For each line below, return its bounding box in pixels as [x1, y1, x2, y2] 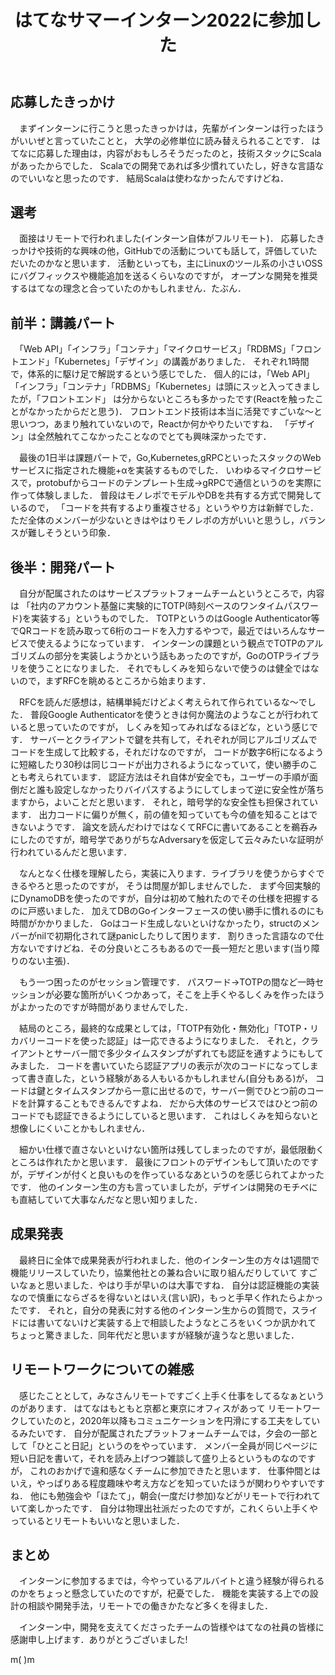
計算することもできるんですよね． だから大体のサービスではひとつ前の [27, 1097, 318, 1110]
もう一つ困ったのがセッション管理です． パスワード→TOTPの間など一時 [18, 976, 316, 988]
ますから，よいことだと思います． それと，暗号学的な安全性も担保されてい [10, 796, 318, 808]
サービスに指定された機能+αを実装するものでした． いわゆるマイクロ [10, 464, 296, 476]
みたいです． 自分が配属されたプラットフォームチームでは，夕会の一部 [18, 1427, 310, 1439]
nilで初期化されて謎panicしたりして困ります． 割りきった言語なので [36, 930, 316, 942]
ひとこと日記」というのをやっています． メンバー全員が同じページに [36, 1439, 318, 1451]
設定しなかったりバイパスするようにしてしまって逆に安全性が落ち [53, 784, 325, 796]
